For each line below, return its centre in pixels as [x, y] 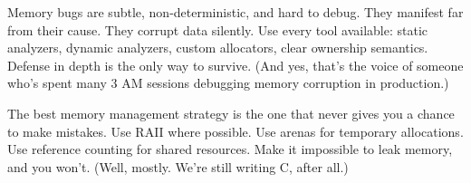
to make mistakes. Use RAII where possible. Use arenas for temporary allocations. [235, 131]
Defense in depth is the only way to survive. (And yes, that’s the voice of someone [235, 65]
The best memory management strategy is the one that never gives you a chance [231, 113]
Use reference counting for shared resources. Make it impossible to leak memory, [230, 149]
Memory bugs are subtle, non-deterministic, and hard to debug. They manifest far [235, 12]
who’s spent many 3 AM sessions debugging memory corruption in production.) [228, 83]
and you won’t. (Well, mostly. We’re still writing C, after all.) [178, 166]
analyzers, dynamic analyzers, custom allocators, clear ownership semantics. [218, 48]
